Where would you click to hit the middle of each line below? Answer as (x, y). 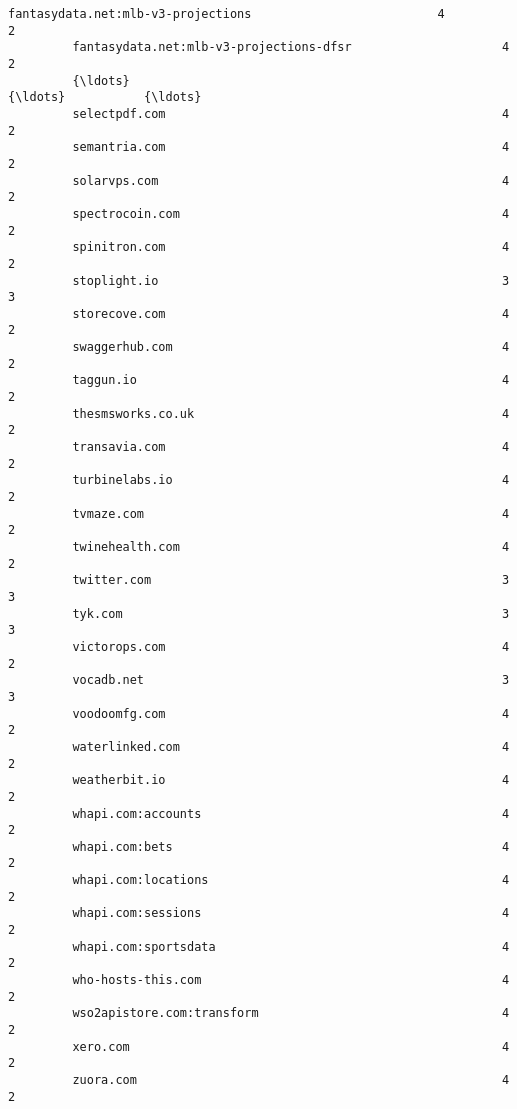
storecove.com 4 (291, 313)
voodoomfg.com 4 (291, 713)
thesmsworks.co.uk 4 (291, 413)
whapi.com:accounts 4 (291, 813)
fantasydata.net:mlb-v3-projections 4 (226, 14)
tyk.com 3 (291, 613)
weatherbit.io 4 (291, 780)
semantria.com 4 (291, 147)
